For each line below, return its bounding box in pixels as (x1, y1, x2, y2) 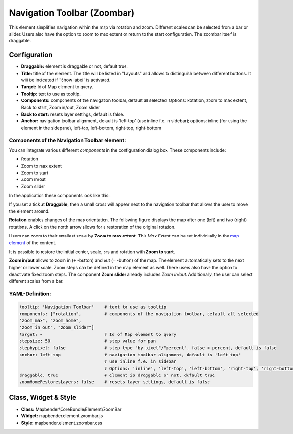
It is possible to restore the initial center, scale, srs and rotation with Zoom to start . (9, 249, 175, 255)
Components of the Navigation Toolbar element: (9, 137, 126, 144)
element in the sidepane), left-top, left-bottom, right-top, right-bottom (21, 125, 161, 131)
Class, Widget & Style (9, 393, 77, 402)
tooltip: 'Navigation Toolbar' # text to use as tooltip (19, 304, 167, 310)
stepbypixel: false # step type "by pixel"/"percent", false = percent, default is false (19, 345, 277, 351)
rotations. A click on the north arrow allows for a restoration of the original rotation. (9, 224, 176, 230)
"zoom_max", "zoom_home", (19, 317, 82, 323)
